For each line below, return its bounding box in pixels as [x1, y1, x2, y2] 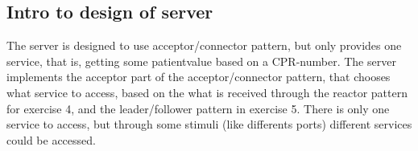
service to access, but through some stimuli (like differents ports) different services [6, 116, 412, 133]
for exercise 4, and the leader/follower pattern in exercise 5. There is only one [6, 100, 390, 116]
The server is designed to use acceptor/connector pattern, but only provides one [6, 37, 402, 54]
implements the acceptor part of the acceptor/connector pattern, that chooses [6, 68, 391, 85]
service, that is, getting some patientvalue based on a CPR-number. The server [6, 52, 396, 69]
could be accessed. [6, 131, 96, 148]
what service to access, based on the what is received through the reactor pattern [6, 84, 408, 100]
